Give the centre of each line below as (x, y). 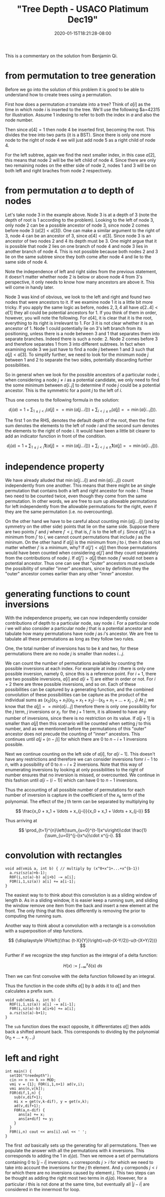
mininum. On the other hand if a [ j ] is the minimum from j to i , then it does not (83, 542)
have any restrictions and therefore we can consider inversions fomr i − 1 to (82, 759)
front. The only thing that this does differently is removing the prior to (75, 911)
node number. (19, 120)
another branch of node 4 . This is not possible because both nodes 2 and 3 (82, 251)
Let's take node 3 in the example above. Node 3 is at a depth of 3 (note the (81, 215)
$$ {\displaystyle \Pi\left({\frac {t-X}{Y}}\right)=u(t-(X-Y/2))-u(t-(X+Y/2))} (83, 940)
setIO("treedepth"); (31, 1076)
